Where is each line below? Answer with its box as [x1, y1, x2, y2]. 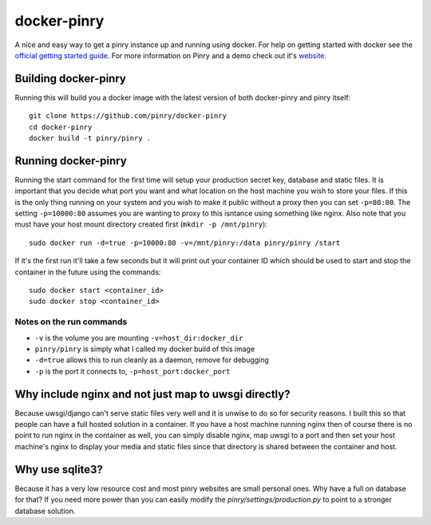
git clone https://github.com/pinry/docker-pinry [29, 112, 227, 120]
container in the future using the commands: [14, 267, 161, 277]
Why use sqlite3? [14, 463, 104, 476]
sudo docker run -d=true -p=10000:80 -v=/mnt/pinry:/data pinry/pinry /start [29, 238, 341, 247]
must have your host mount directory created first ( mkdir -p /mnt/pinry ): [14, 219, 267, 229]
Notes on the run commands [14, 316, 128, 327]
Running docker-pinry [14, 154, 127, 168]
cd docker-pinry [29, 122, 93, 132]
